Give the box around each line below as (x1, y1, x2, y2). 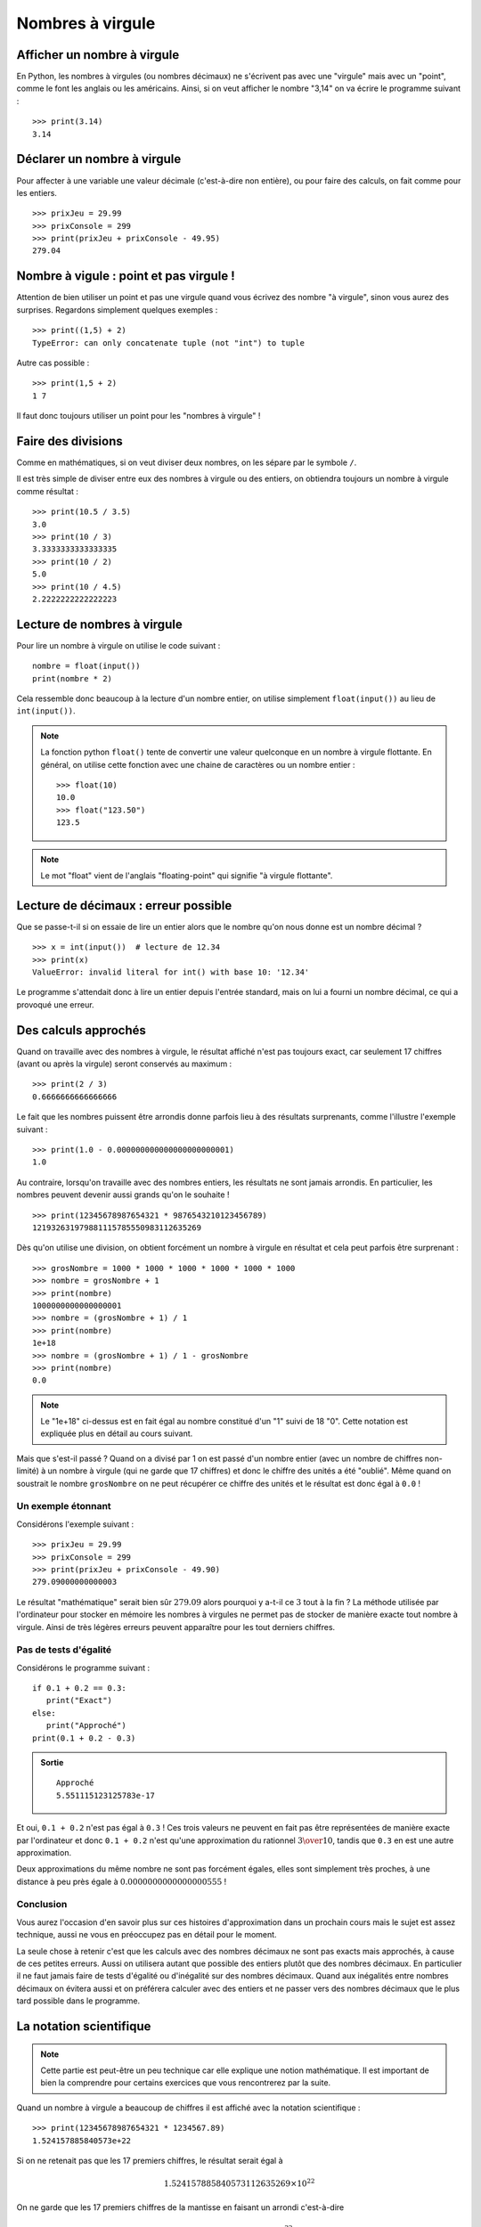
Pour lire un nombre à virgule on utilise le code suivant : (16, 640, 221, 650)
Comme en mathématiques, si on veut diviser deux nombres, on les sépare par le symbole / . (16, 457, 357, 468)
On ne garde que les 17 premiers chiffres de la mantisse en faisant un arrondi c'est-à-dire (16, 2201, 345, 2213)
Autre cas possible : (16, 357, 90, 368)
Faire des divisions (16, 433, 124, 449)
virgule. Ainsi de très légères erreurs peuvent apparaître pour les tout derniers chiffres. (16, 1621, 336, 1632)
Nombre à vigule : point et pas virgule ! (16, 268, 235, 284)
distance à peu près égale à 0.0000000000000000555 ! (16, 1876, 227, 1887)
